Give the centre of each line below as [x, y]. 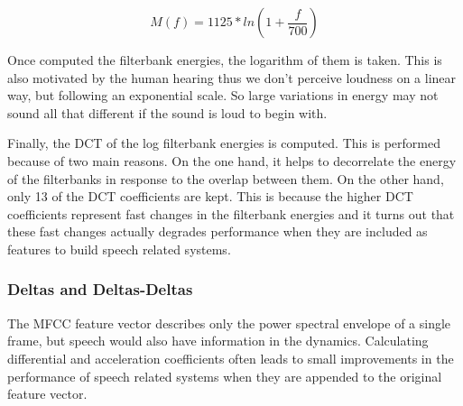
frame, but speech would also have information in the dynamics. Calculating [218, 341]
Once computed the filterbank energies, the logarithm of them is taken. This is [225, 60]
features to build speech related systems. [119, 249]
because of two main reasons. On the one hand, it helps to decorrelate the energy [232, 160]
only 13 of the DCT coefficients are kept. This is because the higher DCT [210, 196]
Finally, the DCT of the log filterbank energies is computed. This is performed [224, 143]
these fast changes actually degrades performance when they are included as [218, 231]
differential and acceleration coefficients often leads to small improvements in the [231, 358]
